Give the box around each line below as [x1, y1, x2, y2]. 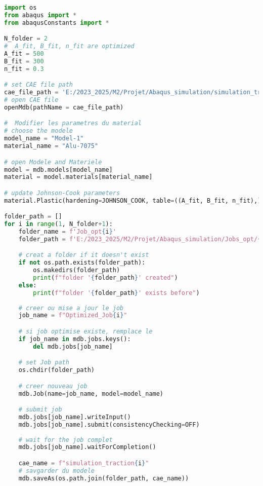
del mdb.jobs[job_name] [33, 343, 113, 350]
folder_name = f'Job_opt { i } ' [18, 228, 117, 236]
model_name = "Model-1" [4, 135, 84, 142]
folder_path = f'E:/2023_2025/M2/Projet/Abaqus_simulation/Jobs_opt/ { [18, 235, 261, 243]
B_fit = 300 [4, 57, 44, 65]
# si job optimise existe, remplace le [18, 328, 153, 335]
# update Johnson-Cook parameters [4, 189, 120, 197]
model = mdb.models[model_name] [4, 166, 113, 173]
